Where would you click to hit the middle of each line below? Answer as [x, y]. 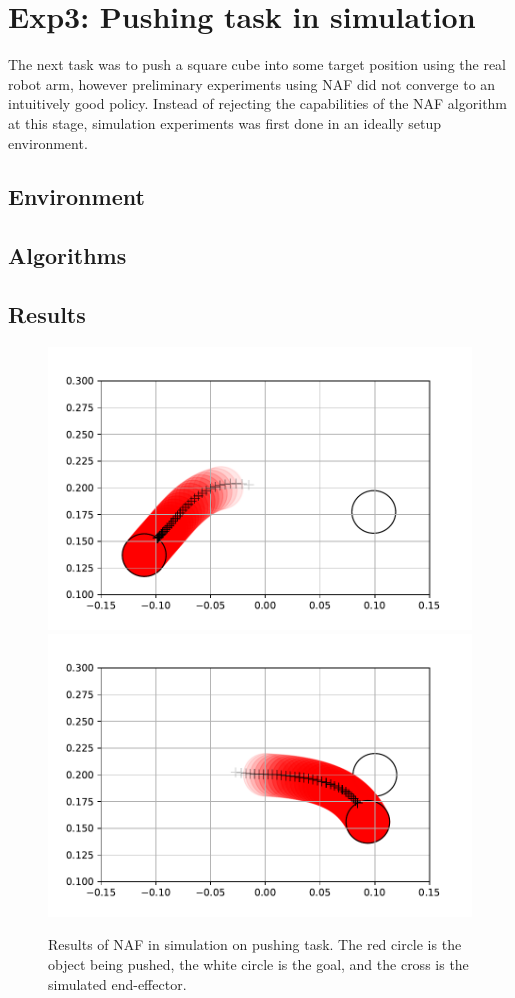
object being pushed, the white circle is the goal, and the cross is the [258, 963]
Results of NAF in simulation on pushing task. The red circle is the [255, 944]
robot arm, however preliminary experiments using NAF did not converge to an [252, 83]
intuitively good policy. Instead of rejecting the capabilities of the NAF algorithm [258, 103]
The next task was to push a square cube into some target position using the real [257, 64]
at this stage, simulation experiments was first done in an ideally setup [225, 122]
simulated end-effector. [117, 983]
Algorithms [67, 255]
